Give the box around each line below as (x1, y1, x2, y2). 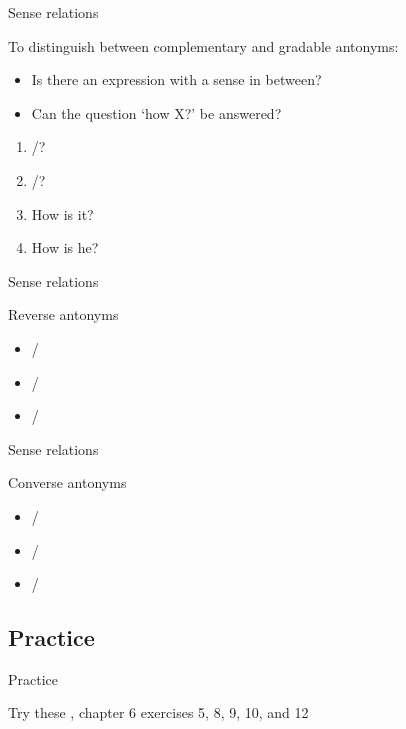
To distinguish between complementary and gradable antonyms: (8, 35, 399, 56)
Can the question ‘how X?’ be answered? (31, 102, 282, 123)
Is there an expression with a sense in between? (31, 69, 322, 90)
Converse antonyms (8, 472, 127, 493)
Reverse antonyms (8, 304, 119, 325)
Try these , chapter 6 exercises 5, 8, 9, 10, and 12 (8, 702, 309, 723)
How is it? (31, 203, 94, 224)
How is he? (31, 237, 99, 258)
